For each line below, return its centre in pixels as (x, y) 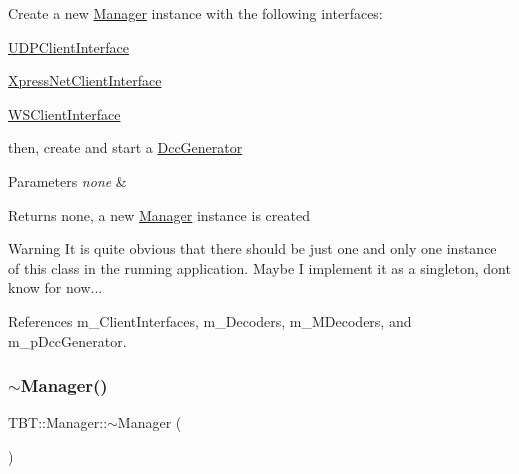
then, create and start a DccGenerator (125, 147)
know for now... (55, 287)
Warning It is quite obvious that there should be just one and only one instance (252, 248)
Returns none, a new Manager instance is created (159, 214)
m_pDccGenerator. (67, 340)
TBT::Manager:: (58, 422)
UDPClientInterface (68, 46)
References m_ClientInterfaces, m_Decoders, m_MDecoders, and (210, 320)
